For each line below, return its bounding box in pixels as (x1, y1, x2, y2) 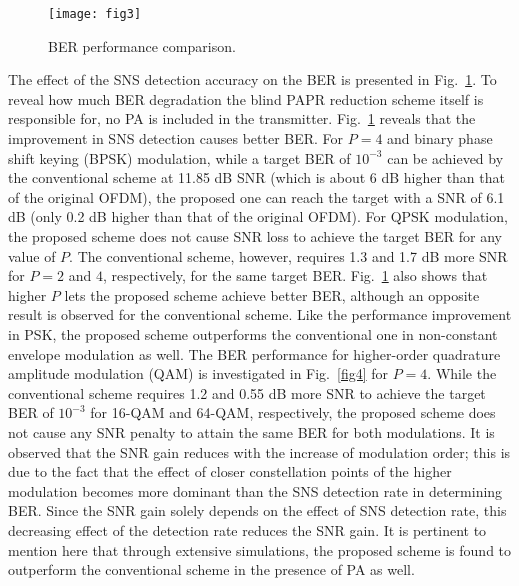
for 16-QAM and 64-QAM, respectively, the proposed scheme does (90, 402, 496, 423)
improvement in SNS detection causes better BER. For (8, 128, 344, 149)
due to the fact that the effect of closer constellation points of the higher (8, 461, 452, 482)
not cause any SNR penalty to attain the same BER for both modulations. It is (8, 421, 495, 442)
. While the (427, 363, 497, 384)
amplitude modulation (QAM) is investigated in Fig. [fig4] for (8, 363, 389, 384)
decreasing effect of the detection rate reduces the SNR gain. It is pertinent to (8, 519, 487, 540)
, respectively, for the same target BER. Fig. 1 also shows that (103, 265, 488, 286)
